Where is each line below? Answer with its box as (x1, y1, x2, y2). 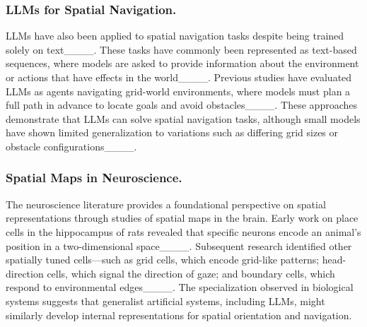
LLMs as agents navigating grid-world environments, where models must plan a (6, 83, 351, 98)
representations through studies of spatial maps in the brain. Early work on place (6, 210, 359, 225)
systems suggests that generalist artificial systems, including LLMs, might (6, 293, 325, 308)
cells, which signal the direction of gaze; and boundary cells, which (47, 266, 335, 280)
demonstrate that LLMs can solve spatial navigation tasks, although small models (6, 111, 361, 126)
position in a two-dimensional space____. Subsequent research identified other (6, 238, 352, 253)
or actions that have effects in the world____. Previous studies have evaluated (6, 70, 352, 84)
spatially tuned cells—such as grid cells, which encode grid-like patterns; (6, 252, 320, 267)
